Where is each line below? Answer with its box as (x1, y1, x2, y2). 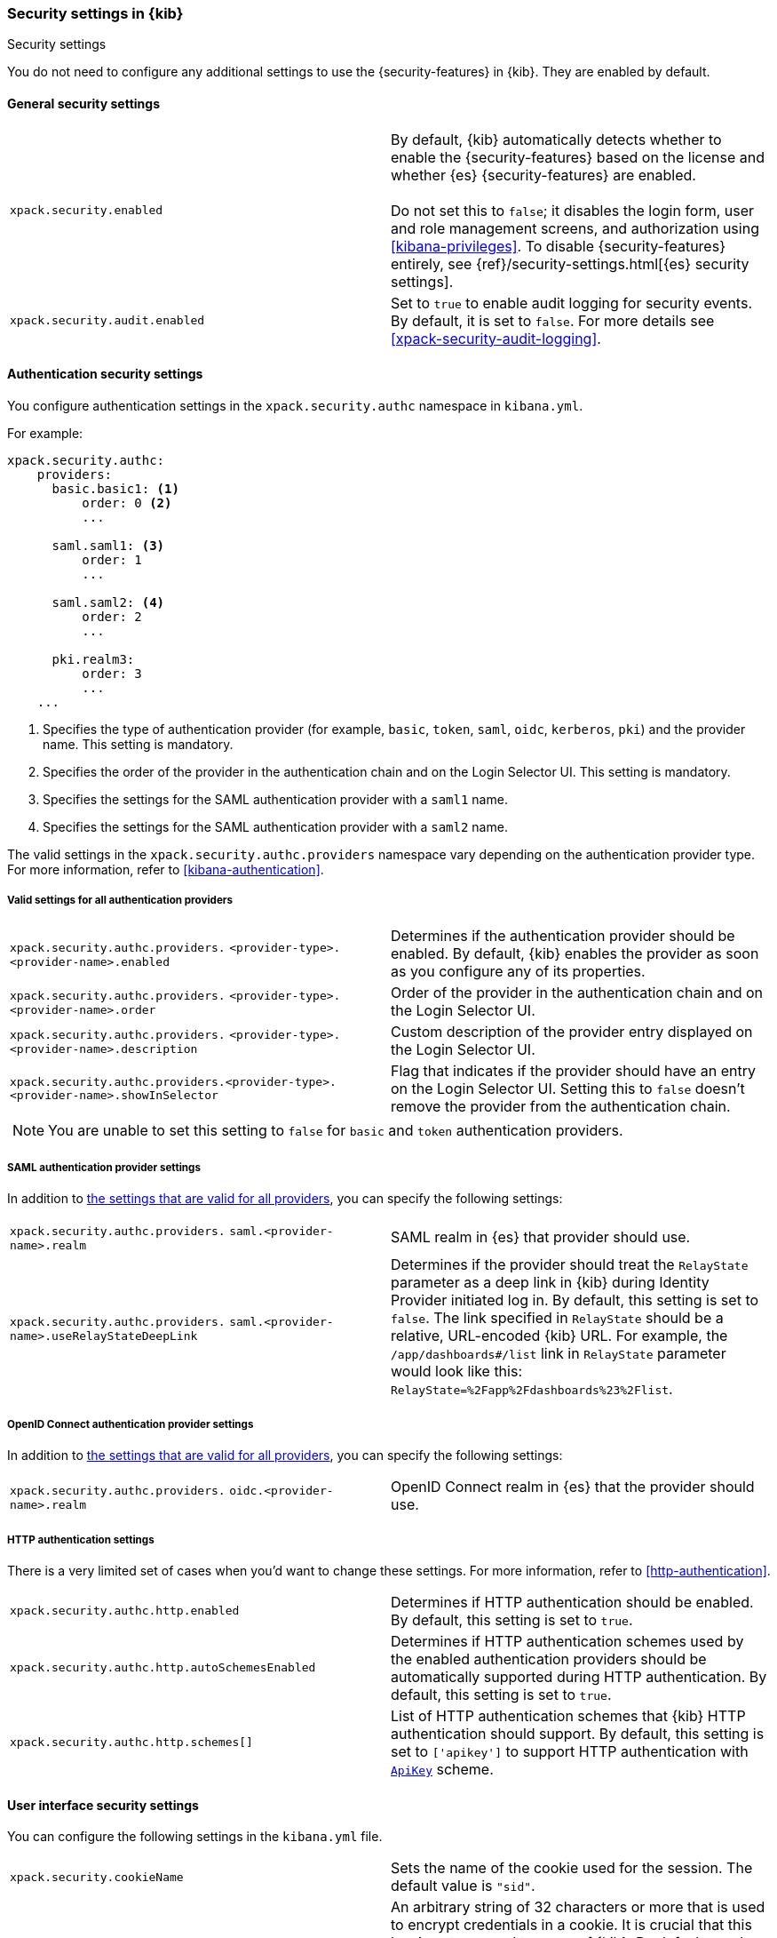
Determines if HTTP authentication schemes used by (391, 1631, 744, 1650)
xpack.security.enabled (10, 203, 163, 218)
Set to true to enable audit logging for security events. (391, 293, 752, 312)
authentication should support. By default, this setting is (391, 1724, 765, 1743)
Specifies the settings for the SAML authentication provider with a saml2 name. (43, 818, 508, 834)
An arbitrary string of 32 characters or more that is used (391, 1898, 765, 1917)
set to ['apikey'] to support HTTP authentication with (391, 1742, 749, 1760)
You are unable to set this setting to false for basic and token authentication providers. (48, 1121, 623, 1139)
